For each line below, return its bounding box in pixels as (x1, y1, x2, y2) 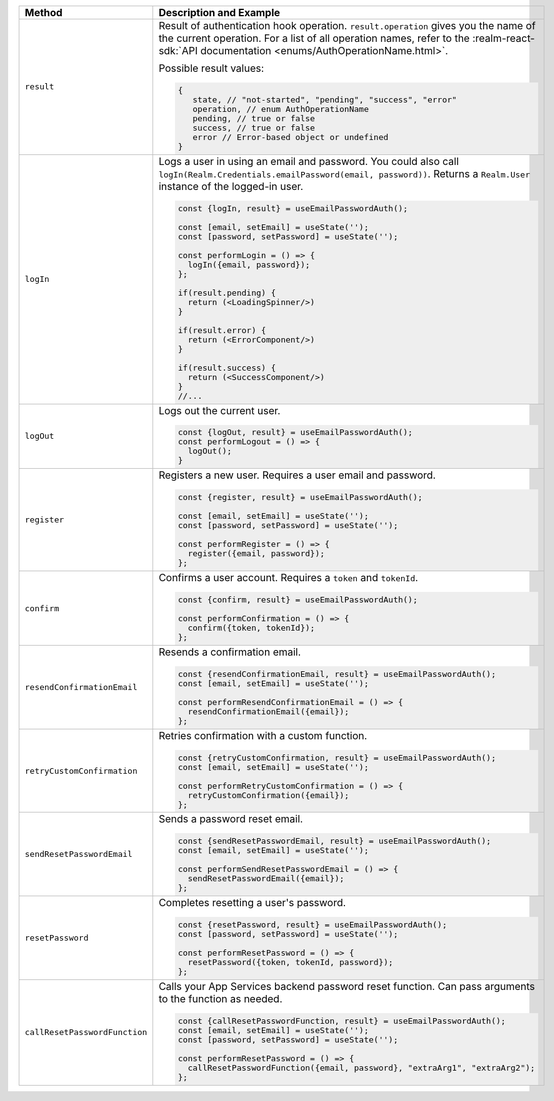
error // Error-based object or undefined (192, 131, 389, 142)
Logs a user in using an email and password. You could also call (158, 154, 460, 168)
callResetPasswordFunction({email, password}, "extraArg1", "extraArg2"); (187, 1062, 536, 1073)
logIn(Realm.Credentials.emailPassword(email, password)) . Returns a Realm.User (158, 166, 530, 180)
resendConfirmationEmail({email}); (187, 706, 350, 717)
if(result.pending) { (177, 287, 277, 298)
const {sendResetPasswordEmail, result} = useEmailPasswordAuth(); (177, 836, 492, 847)
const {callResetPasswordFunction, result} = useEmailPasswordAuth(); (177, 1015, 507, 1026)
